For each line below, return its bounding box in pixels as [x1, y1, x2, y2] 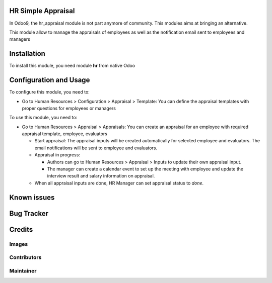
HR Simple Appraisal [9, 7, 75, 15]
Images [9, 240, 28, 247]
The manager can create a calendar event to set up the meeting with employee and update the [47, 166, 244, 172]
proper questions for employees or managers [22, 105, 116, 111]
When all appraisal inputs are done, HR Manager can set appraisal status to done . [34, 180, 204, 186]
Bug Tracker [9, 209, 49, 218]
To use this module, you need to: [9, 115, 78, 121]
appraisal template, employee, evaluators [22, 131, 108, 137]
